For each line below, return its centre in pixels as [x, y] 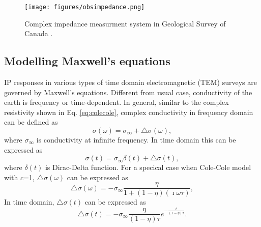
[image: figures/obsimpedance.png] [85, 7]
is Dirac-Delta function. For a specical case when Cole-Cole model [148, 167]
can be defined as [31, 122]
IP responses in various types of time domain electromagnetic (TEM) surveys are [130, 82]
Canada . [39, 33]
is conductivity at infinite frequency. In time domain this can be [136, 140]
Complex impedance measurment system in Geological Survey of [125, 23]
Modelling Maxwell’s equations [87, 61]
